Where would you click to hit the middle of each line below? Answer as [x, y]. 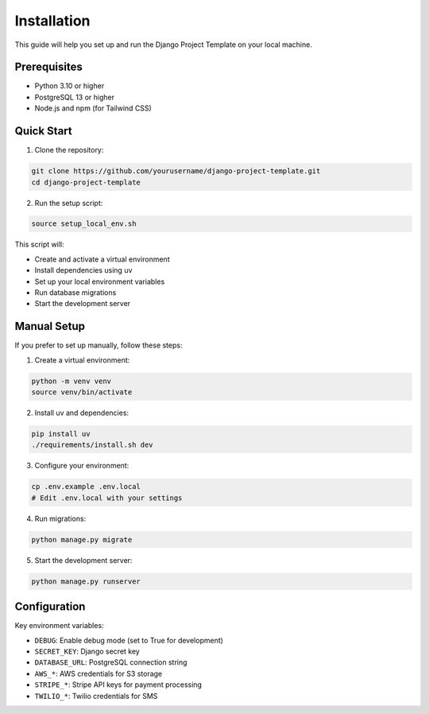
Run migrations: [60, 518]
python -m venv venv [71, 381]
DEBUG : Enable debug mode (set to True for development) [129, 640]
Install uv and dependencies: [82, 413]
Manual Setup [50, 326]
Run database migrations [75, 293]
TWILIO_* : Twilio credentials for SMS [96, 696]
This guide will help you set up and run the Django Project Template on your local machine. [164, 45]
